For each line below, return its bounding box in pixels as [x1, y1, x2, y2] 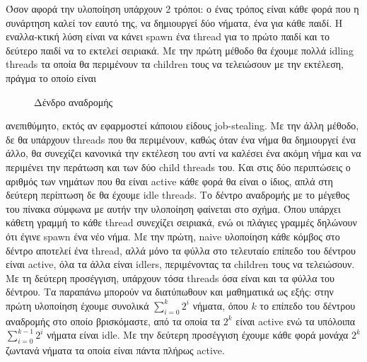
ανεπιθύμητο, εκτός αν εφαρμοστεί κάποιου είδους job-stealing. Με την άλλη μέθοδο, [6, 118, 359, 133]
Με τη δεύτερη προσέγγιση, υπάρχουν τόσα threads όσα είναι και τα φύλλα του [6, 270, 334, 285]
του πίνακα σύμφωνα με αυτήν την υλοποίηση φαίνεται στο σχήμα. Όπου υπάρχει [6, 201, 341, 216]
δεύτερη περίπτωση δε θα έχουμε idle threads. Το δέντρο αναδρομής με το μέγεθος [6, 187, 350, 202]
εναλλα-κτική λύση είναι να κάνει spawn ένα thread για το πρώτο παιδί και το [6, 29, 330, 44]
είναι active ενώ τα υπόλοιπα [235, 313, 356, 328]
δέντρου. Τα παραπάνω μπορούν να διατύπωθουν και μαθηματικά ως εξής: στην [6, 284, 334, 299]
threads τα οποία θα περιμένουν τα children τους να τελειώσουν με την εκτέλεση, [6, 57, 344, 71]
